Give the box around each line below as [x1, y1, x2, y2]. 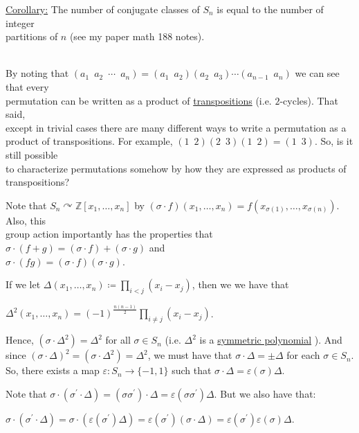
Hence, [6, 333, 34, 347]
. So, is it [314, 134, 353, 148]
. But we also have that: [214, 386, 316, 400]
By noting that [6, 66, 69, 80]
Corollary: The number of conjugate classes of [6, 2, 200, 16]
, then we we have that [192, 277, 289, 292]
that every [6, 79, 49, 94]
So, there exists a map [6, 363, 100, 378]
